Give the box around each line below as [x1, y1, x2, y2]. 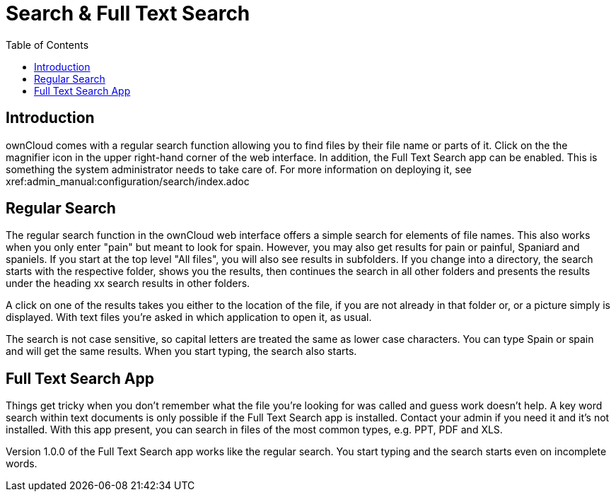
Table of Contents [6, 38, 89, 51]
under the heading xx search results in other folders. [6, 277, 250, 290]
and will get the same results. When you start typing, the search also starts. [6, 345, 357, 358]
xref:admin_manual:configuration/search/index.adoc [6, 175, 250, 187]
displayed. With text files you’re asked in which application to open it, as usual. [6, 311, 372, 324]
